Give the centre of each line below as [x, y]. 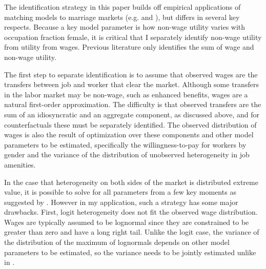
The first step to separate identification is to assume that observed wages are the [131, 74]
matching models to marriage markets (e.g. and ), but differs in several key [122, 17]
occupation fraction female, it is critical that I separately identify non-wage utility [133, 37]
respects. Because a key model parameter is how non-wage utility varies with [125, 27]
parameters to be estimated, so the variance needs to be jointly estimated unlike [130, 252]
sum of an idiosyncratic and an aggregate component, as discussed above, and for [132, 114]
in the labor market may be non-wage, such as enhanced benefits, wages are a [126, 94]
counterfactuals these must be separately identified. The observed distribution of [130, 124]
